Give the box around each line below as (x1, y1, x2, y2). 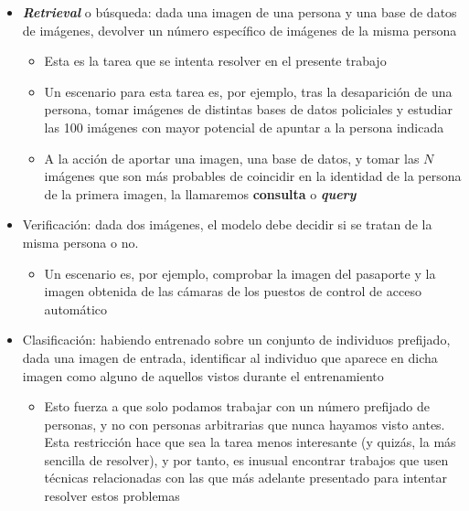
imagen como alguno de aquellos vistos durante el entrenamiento (22, 366, 384, 385)
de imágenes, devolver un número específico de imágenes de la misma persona (22, 20, 457, 39)
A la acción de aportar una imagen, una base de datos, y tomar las (44, 148, 420, 167)
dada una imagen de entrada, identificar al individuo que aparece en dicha (22, 347, 438, 367)
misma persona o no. (22, 232, 139, 251)
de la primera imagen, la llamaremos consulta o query (44, 184, 357, 203)
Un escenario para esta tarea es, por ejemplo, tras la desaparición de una (44, 81, 453, 101)
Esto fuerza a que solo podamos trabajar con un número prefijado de (44, 397, 431, 416)
